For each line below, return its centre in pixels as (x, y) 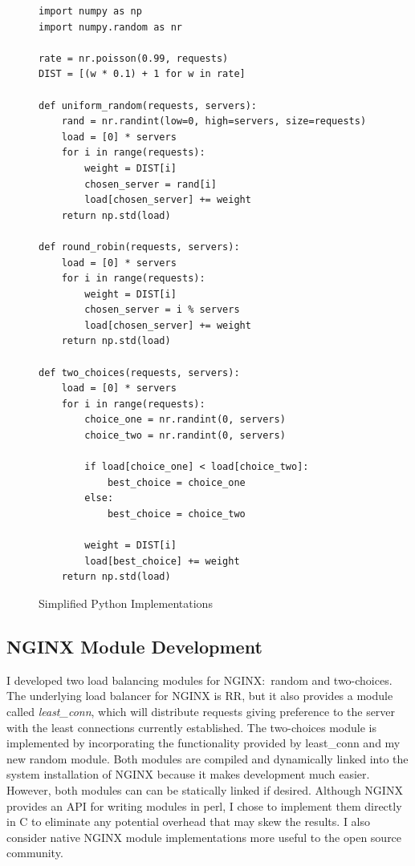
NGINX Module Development (134, 646)
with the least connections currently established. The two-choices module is (191, 727)
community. (35, 853)
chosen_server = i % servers (162, 310)
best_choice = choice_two (176, 514)
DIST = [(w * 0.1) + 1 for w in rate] (142, 74)
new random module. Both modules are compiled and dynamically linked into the (207, 758)
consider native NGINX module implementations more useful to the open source (204, 837)
